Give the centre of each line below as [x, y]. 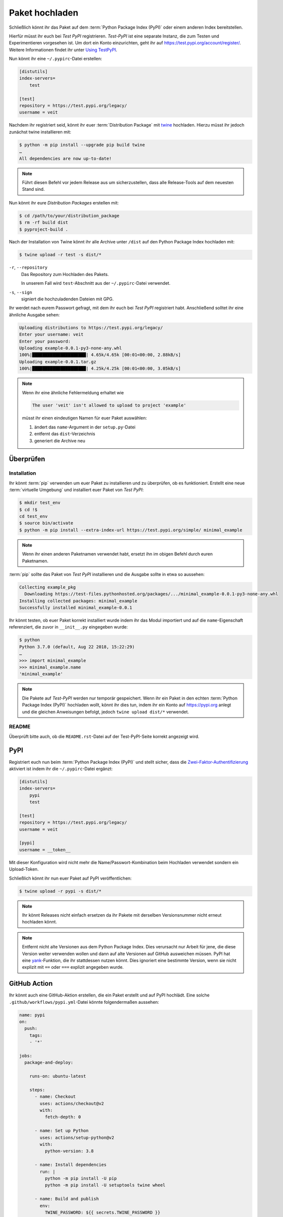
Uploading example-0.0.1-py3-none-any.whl [71, 348]
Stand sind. [33, 189]
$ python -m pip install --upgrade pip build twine [82, 145]
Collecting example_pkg [48, 587]
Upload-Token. [24, 869]
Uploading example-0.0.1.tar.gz [58, 362]
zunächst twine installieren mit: [40, 132]
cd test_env [34, 516]
